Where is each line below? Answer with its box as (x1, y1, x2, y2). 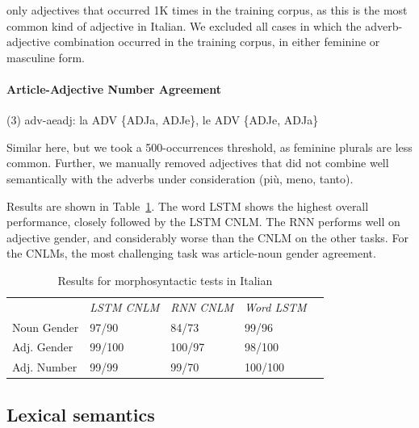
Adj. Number (12, 359, 78, 376)
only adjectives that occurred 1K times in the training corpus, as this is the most (6, 2, 408, 18)
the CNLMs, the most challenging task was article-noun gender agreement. (6, 245, 376, 262)
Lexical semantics (6, 401, 155, 426)
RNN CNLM (170, 298, 234, 315)
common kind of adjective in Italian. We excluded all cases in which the (6, 17, 362, 34)
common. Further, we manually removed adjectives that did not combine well (6, 154, 389, 171)
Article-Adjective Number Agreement (6, 80, 221, 97)
